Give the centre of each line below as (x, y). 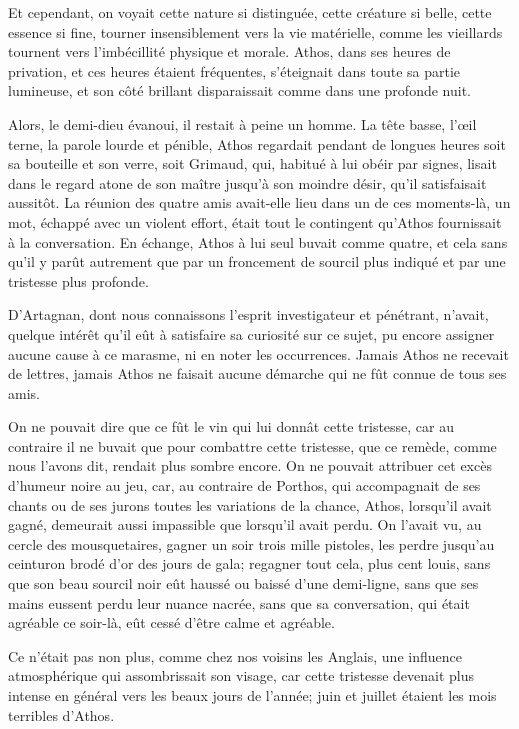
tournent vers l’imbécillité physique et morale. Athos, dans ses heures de (229, 51)
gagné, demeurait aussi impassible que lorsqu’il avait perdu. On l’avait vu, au (245, 524)
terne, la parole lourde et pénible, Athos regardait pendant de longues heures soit (257, 143)
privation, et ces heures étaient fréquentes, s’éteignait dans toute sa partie (234, 70)
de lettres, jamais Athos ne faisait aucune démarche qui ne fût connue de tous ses (257, 373)
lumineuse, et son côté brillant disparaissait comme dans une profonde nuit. (239, 90)
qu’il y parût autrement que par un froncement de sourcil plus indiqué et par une (257, 261)
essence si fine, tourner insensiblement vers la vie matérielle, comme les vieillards (255, 31)
